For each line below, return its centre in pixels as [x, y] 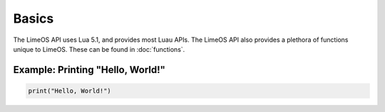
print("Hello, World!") [70, 91]
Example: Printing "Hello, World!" [89, 70]
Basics [34, 18]
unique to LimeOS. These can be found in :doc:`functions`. [99, 49]
